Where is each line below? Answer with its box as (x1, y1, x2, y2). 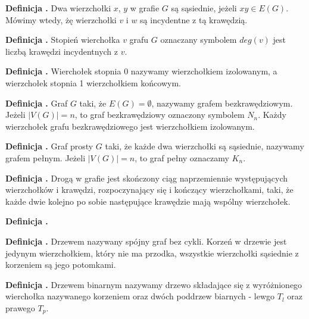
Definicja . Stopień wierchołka (5, 33, 120, 46)
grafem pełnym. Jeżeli (5, 151, 86, 164)
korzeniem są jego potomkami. (5, 258, 116, 271)
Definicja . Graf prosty (5, 140, 93, 152)
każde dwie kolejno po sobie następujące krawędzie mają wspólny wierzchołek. (5, 195, 291, 207)
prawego (5, 301, 35, 314)
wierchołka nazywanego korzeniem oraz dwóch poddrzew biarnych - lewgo (5, 290, 275, 302)
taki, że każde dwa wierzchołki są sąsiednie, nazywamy (105, 140, 304, 152)
